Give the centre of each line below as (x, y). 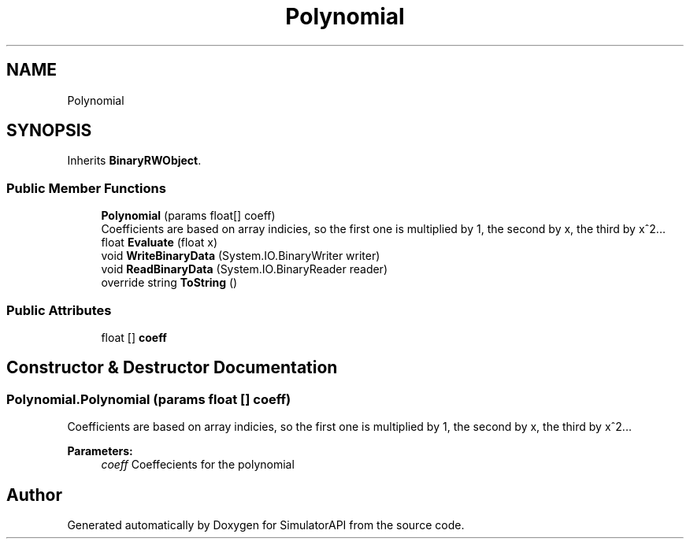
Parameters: (100, 451)
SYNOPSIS (49, 131)
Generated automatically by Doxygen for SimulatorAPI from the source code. (266, 525)
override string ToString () (169, 283)
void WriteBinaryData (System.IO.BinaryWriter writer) (241, 256)
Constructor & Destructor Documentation (172, 368)
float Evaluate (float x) (160, 243)
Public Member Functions (86, 188)
